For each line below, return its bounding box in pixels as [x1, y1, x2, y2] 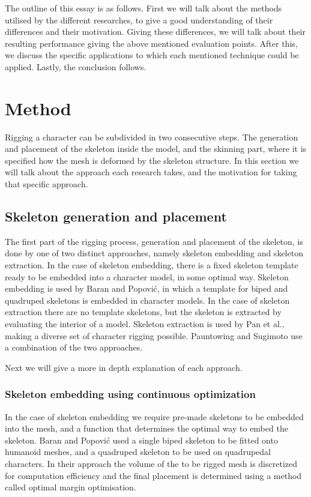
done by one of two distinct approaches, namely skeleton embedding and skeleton [5, 247, 303, 259]
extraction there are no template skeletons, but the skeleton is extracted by [5, 306, 282, 318]
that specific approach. [5, 178, 88, 190]
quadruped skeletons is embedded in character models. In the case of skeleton [5, 294, 290, 306]
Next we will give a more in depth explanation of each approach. [5, 361, 243, 373]
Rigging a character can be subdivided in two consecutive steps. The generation [5, 130, 298, 143]
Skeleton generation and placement [5, 207, 227, 226]
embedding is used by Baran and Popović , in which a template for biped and [5, 282, 288, 295]
